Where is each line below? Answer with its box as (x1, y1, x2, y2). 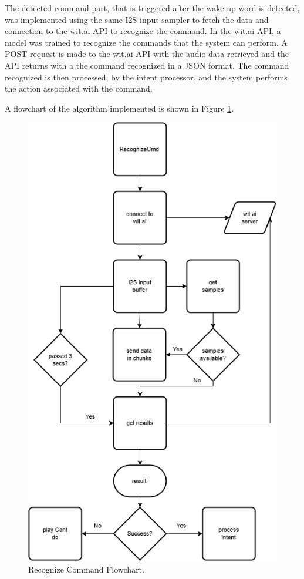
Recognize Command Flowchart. (28, 563, 144, 575)
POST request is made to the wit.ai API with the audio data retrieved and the (5, 48, 289, 60)
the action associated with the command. (5, 82, 153, 95)
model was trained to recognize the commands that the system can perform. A (5, 36, 288, 48)
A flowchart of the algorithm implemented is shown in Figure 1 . (5, 102, 234, 114)
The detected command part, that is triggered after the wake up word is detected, (5, 2, 300, 14)
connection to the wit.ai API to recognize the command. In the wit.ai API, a (5, 25, 281, 37)
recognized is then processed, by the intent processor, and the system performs (5, 70, 288, 83)
